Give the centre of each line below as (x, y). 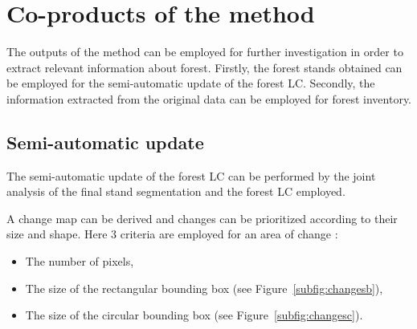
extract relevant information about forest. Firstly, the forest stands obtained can (204, 67)
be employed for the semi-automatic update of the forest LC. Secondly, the (191, 83)
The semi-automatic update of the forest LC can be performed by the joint (191, 175)
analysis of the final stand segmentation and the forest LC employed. (176, 191)
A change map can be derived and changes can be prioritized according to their (202, 218)
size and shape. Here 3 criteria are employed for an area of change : (172, 234)
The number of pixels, (80, 261)
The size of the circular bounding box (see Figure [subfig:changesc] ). (194, 315)
